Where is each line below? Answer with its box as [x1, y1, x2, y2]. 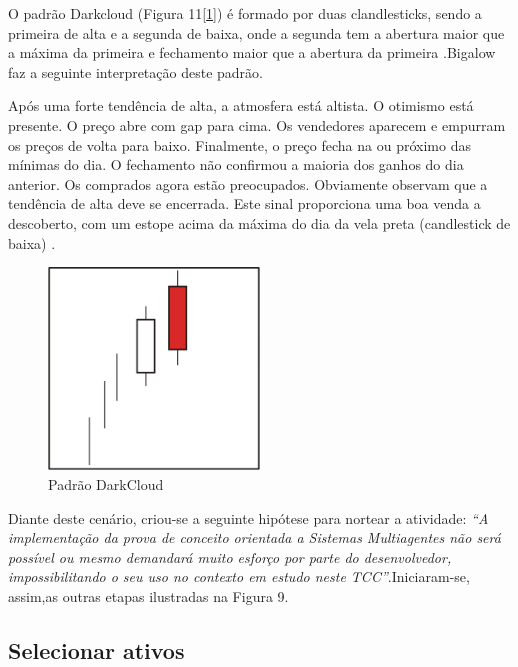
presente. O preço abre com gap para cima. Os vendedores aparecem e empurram [8, 114, 506, 135]
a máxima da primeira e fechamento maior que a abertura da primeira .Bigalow [8, 42, 496, 63]
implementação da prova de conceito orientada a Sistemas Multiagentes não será [8, 527, 501, 548]
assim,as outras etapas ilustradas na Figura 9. [8, 585, 289, 606]
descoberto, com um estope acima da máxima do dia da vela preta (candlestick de [8, 212, 511, 233]
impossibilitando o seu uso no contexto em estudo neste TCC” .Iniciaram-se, [8, 566, 470, 587]
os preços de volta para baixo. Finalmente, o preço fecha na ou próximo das [8, 134, 471, 155]
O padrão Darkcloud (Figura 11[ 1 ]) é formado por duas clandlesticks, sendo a [8, 3, 482, 23]
